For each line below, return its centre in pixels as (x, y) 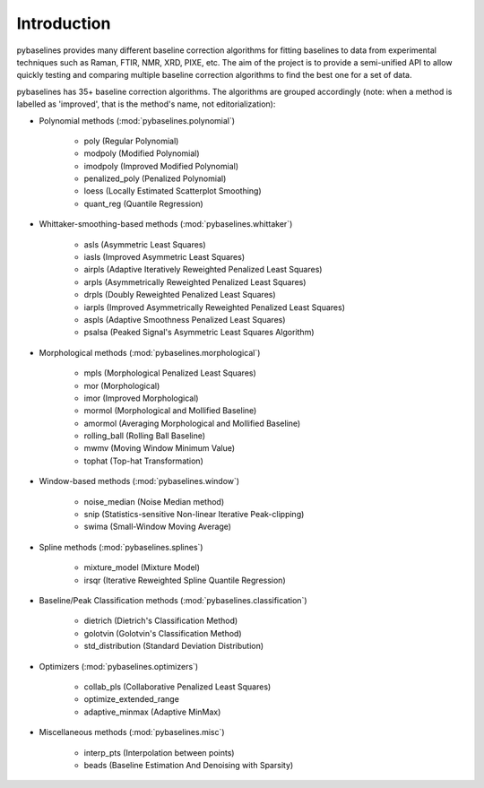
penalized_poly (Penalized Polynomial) (155, 178)
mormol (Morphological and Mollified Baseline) (170, 411)
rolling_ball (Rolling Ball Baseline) (145, 436)
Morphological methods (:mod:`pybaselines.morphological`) (150, 352)
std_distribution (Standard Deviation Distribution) (174, 646)
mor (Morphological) (122, 385)
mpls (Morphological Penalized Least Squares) (170, 373)
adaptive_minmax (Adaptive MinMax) (152, 712)
